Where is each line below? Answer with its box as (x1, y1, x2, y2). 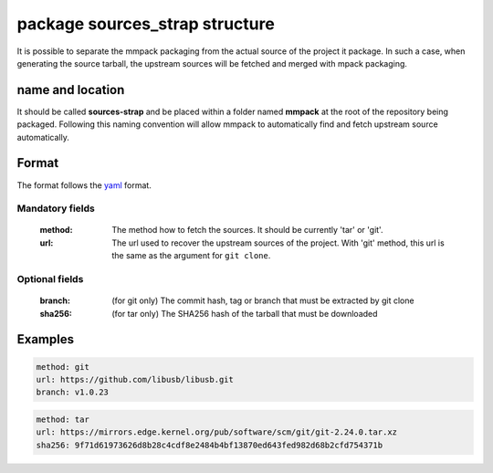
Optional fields (16, 273, 84, 286)
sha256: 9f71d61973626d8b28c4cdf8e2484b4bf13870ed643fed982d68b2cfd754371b (36, 439, 383, 450)
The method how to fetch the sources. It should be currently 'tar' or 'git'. (111, 225, 383, 236)
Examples (16, 331, 75, 347)
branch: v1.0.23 (36, 387, 110, 397)
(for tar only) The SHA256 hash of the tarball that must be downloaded (111, 308, 378, 319)
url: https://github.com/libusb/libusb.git (36, 374, 235, 384)
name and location (16, 82, 125, 98)
